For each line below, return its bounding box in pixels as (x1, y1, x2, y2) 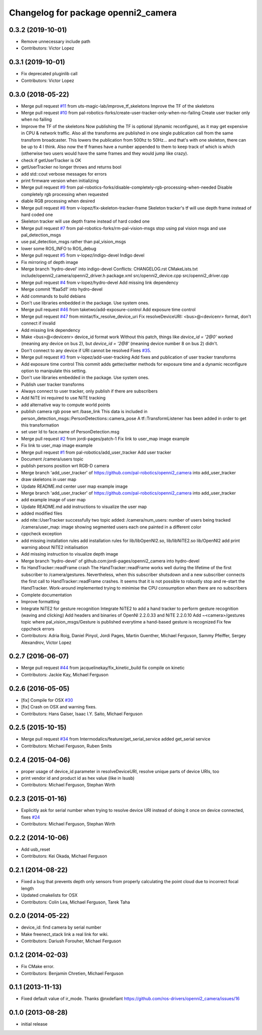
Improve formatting (21, 599, 60, 605)
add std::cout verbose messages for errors (21, 171, 107, 177)
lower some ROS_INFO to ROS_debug (21, 246, 97, 251)
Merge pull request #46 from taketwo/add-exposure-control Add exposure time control (21, 307, 196, 312)
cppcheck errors (21, 626, 54, 632)
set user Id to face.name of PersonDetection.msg (21, 429, 120, 435)
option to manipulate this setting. (21, 368, 87, 374)
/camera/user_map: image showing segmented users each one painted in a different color (21, 524, 201, 530)
